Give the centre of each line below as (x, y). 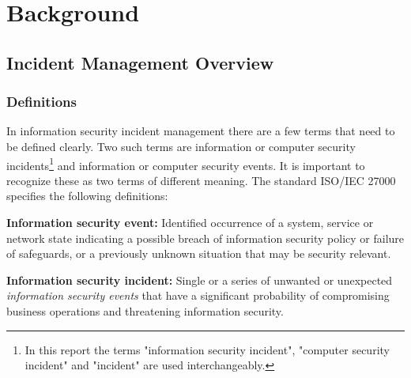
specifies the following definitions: (87, 196)
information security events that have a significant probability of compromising (198, 295)
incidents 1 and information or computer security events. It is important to (186, 164)
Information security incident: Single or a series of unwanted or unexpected (200, 280)
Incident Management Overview (140, 62)
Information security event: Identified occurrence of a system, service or (190, 222)
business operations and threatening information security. (145, 310)
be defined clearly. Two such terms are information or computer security (181, 146)
